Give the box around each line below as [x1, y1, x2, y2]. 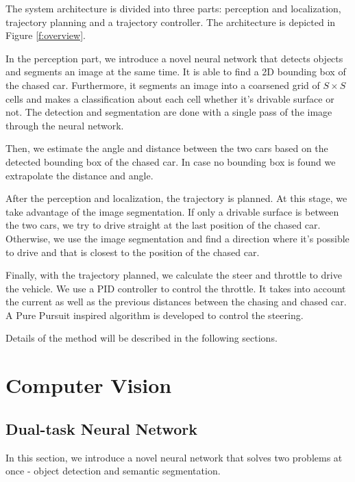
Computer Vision [5, 371, 172, 399]
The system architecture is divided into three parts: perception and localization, [5, 1, 341, 15]
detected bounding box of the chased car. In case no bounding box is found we [5, 154, 336, 168]
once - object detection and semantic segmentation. [5, 464, 221, 478]
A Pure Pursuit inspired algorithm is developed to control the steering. [5, 307, 304, 322]
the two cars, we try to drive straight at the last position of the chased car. [5, 218, 321, 232]
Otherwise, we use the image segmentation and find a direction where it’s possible [5, 231, 350, 245]
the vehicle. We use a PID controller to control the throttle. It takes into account [5, 281, 346, 295]
